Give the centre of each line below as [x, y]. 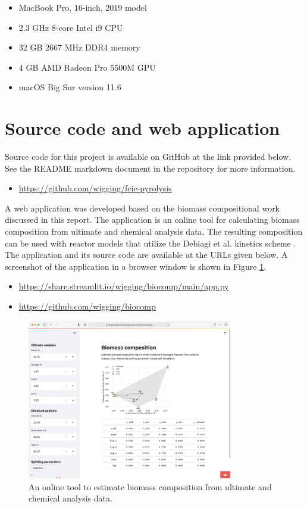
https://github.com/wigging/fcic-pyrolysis [95, 188]
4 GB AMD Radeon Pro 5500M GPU [87, 67]
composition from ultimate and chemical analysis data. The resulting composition [154, 231]
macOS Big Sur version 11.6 [70, 87]
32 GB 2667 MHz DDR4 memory [79, 47]
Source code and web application [142, 128]
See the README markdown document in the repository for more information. [150, 168]
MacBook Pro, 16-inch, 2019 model [83, 7]
